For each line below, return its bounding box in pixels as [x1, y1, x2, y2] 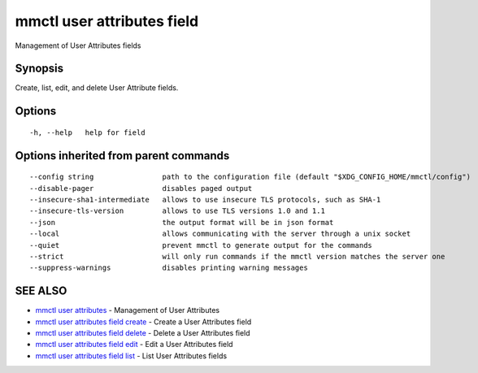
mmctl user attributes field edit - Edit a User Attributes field [35, 340, 233, 349]
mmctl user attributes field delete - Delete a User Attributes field [35, 328, 251, 338]
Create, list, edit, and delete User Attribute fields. [15, 83, 179, 93]
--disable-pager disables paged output [29, 184, 253, 193]
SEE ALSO [15, 284, 67, 298]
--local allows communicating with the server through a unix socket [29, 229, 411, 239]
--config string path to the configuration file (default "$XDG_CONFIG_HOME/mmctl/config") [29, 172, 471, 182]
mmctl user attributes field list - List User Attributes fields [35, 350, 228, 361]
